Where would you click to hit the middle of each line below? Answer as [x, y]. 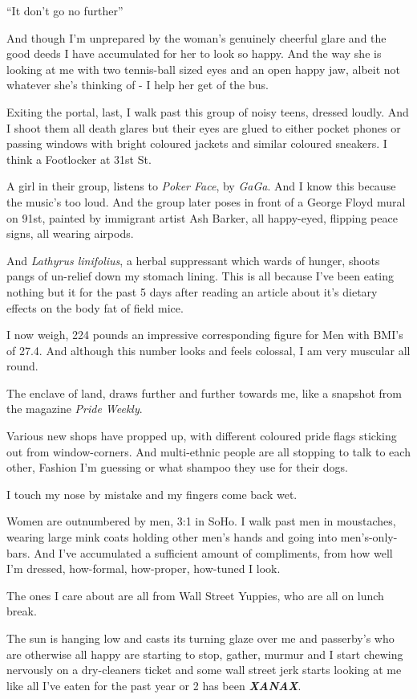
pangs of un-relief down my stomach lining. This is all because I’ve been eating [200, 276]
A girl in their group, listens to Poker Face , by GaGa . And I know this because [201, 186]
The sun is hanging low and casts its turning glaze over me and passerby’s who [200, 638]
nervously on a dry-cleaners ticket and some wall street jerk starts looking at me [204, 670]
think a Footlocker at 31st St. [79, 159]
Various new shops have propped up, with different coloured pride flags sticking [202, 436]
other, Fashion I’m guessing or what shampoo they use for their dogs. [177, 467]
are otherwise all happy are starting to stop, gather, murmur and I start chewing [205, 654]
